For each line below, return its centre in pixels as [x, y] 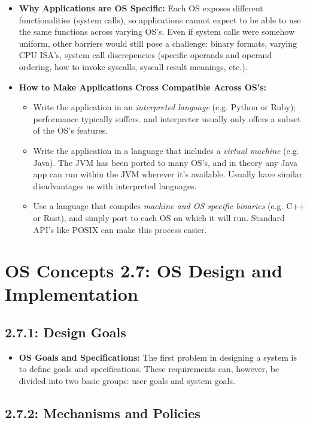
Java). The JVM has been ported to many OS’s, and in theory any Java [165, 162]
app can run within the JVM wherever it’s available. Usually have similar [168, 174]
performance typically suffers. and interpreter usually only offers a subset [167, 118]
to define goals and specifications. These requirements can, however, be [149, 369]
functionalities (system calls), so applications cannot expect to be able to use [160, 19]
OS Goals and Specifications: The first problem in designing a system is [158, 357]
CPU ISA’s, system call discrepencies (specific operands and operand [145, 55]
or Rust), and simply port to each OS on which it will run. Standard [159, 217]
